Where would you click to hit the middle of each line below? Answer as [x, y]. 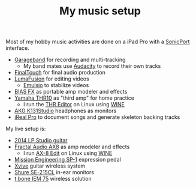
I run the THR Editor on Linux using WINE [74, 105]
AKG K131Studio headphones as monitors [65, 111]
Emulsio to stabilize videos [56, 85]
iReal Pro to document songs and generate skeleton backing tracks [97, 117]
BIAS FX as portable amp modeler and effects [71, 92]
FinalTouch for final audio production [60, 73]
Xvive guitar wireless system [50, 166]
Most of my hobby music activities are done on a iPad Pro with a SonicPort [98, 42]
